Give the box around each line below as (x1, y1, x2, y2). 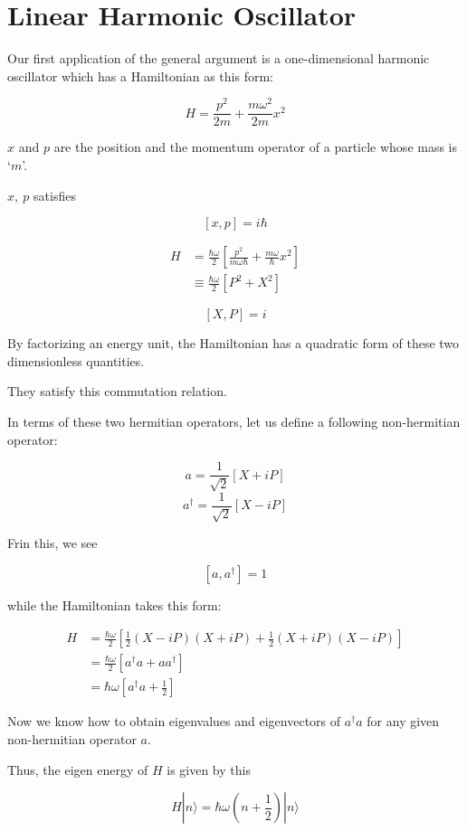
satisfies (33, 185, 76, 204)
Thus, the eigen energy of (7, 760, 148, 779)
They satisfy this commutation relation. (7, 382, 227, 401)
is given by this (167, 760, 251, 779)
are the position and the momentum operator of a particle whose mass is (53, 137, 458, 156)
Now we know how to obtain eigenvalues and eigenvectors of (7, 712, 341, 731)
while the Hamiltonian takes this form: (7, 595, 222, 614)
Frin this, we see (7, 534, 98, 552)
